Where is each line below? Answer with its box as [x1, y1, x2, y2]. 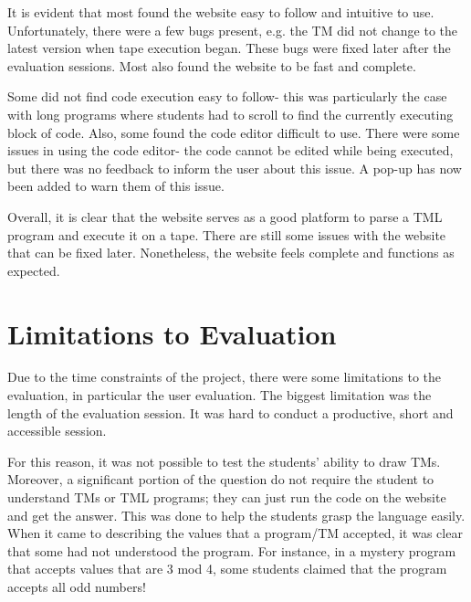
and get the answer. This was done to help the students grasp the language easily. [7, 505, 466, 524]
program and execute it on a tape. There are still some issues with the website [7, 225, 446, 244]
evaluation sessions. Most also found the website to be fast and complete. [7, 56, 416, 75]
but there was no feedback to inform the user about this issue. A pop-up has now [7, 158, 462, 177]
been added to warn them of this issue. [7, 176, 225, 195]
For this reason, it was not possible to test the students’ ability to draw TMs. [7, 451, 441, 470]
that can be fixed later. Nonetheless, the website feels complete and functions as [7, 243, 455, 262]
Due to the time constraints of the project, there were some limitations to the [7, 367, 442, 386]
